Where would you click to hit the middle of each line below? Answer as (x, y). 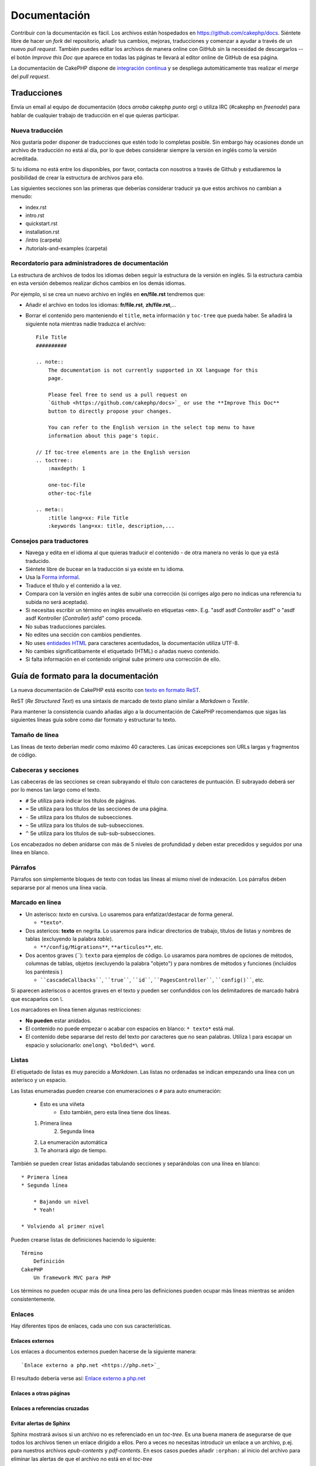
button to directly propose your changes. (110, 411)
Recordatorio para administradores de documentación (90, 263)
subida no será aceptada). (57, 602)
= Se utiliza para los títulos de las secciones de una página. (97, 809)
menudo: (21, 196)
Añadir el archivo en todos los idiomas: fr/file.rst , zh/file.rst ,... (101, 304)
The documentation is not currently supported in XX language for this (153, 370)
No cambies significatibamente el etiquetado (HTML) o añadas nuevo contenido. (123, 651)
